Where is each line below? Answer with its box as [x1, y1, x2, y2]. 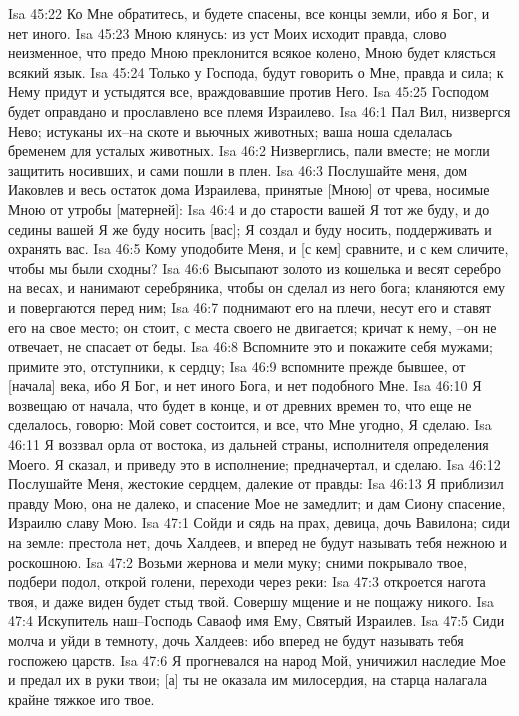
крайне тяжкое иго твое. [8, 688, 155, 709]
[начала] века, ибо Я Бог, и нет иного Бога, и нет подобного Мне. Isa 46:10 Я [8, 375, 482, 396]
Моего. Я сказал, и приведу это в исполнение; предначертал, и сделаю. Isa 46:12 [8, 453, 501, 474]
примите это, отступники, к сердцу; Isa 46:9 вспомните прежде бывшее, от [8, 355, 466, 376]
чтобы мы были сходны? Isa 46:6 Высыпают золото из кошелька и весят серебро [8, 257, 501, 278]
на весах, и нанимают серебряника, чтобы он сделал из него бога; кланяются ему [8, 277, 506, 298]
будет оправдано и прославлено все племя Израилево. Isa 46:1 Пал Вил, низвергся [8, 100, 511, 121]
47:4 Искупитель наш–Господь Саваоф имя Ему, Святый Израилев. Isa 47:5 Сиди [8, 610, 505, 631]
